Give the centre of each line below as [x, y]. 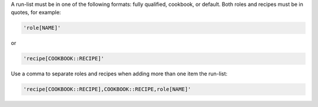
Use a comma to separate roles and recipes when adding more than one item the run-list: [119, 74]
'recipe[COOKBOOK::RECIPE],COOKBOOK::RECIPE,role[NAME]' [107, 89]
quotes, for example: [36, 12]
